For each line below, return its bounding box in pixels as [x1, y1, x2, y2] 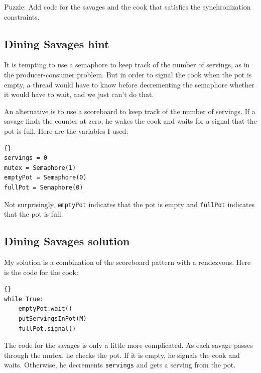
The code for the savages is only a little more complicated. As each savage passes [4, 340, 253, 350]
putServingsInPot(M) [18, 315, 87, 322]
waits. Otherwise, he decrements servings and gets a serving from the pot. [4, 359, 236, 370]
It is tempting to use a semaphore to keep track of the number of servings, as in [4, 59, 250, 70]
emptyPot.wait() [18, 305, 73, 313]
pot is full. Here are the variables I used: [4, 125, 128, 136]
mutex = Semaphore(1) [4, 164, 76, 171]
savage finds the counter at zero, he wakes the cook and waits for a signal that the [4, 116, 257, 126]
